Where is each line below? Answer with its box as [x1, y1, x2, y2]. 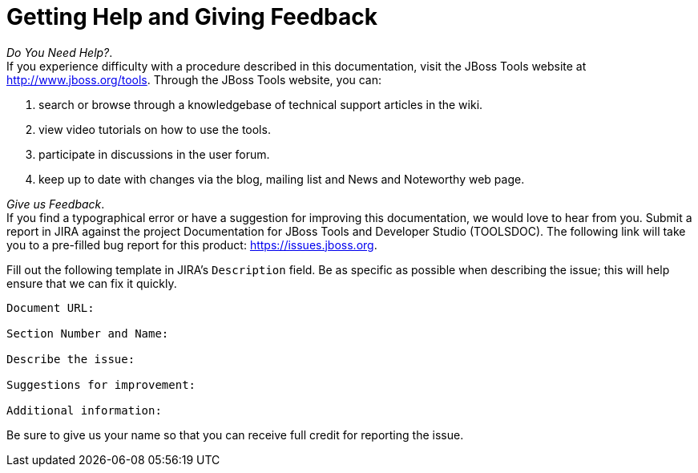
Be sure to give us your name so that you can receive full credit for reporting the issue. [6, 427, 464, 442]
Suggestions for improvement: [6, 378, 196, 391]
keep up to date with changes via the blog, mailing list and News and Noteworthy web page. [38, 172, 525, 186]
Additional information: [6, 403, 162, 417]
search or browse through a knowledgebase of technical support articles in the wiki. [38, 97, 483, 111]
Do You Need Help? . [6, 45, 113, 59]
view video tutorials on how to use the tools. [38, 122, 271, 136]
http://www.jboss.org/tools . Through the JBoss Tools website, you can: [6, 72, 382, 87]
